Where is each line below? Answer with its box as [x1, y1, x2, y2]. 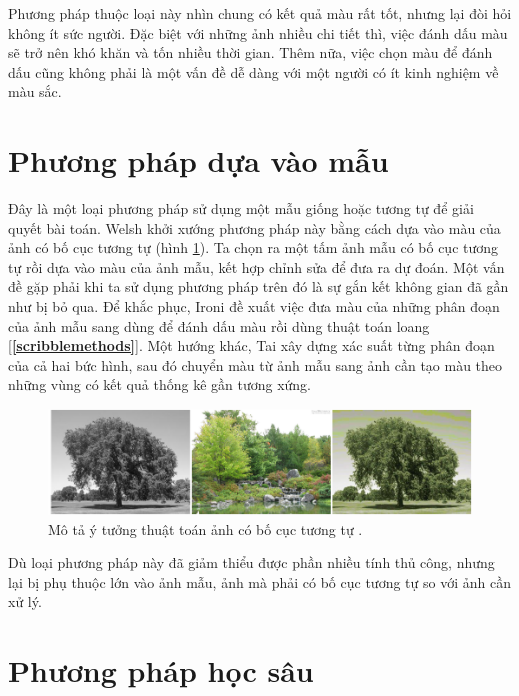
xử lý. [8, 591, 42, 612]
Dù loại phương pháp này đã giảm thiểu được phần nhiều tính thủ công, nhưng [8, 552, 495, 573]
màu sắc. [8, 81, 62, 102]
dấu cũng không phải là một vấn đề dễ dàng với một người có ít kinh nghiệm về [8, 61, 499, 82]
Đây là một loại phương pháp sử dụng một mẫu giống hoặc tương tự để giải [8, 198, 474, 219]
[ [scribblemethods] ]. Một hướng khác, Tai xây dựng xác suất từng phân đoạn [8, 335, 495, 356]
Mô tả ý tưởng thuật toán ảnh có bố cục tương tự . [48, 518, 363, 539]
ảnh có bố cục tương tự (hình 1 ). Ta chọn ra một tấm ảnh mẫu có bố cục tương [8, 237, 499, 258]
